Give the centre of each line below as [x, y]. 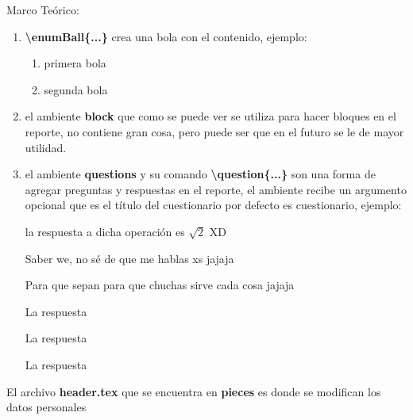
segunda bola [76, 89]
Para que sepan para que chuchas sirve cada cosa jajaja [160, 285]
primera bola [75, 63]
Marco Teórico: [43, 10]
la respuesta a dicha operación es [105, 231]
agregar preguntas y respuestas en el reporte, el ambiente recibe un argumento [216, 189]
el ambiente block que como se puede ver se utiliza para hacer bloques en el [210, 116]
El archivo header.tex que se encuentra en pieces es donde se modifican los [194, 391]
